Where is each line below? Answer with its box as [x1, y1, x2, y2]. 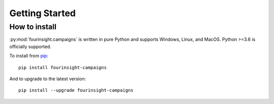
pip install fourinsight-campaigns [18, 65, 107, 70]
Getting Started [9, 8, 76, 19]
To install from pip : [9, 53, 48, 59]
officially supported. [9, 43, 52, 49]
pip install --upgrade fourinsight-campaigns [18, 87, 134, 93]
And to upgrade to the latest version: [9, 76, 86, 82]
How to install [9, 22, 57, 31]
